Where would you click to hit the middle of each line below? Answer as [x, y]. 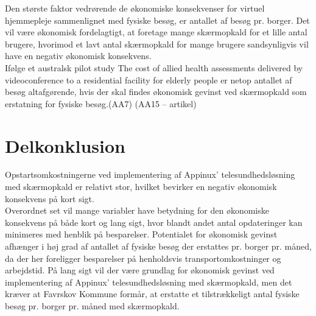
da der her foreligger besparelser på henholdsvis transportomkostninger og [143, 258]
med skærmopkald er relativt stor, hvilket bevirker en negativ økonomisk [141, 187]
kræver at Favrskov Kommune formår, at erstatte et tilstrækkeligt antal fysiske [152, 294]
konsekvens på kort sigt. [50, 198]
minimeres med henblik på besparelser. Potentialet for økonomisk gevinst [141, 234]
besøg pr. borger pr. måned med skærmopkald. [92, 306]
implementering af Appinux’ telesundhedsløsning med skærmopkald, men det [149, 282]
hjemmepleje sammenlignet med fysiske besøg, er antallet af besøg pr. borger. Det [157, 20]
